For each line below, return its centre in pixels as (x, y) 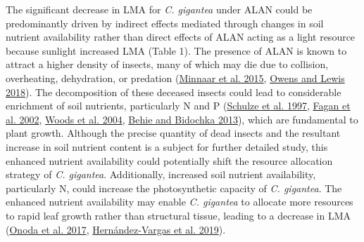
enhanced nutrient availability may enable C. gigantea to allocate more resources (180, 202)
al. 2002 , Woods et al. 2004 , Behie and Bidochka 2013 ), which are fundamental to (182, 119)
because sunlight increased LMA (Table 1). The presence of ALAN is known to (176, 50)
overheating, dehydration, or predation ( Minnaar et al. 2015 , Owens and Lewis (175, 78)
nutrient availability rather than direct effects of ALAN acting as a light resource (181, 37)
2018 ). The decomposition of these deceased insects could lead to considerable (174, 92)
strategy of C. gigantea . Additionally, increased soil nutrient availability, (161, 174)
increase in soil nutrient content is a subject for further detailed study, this (167, 146)
